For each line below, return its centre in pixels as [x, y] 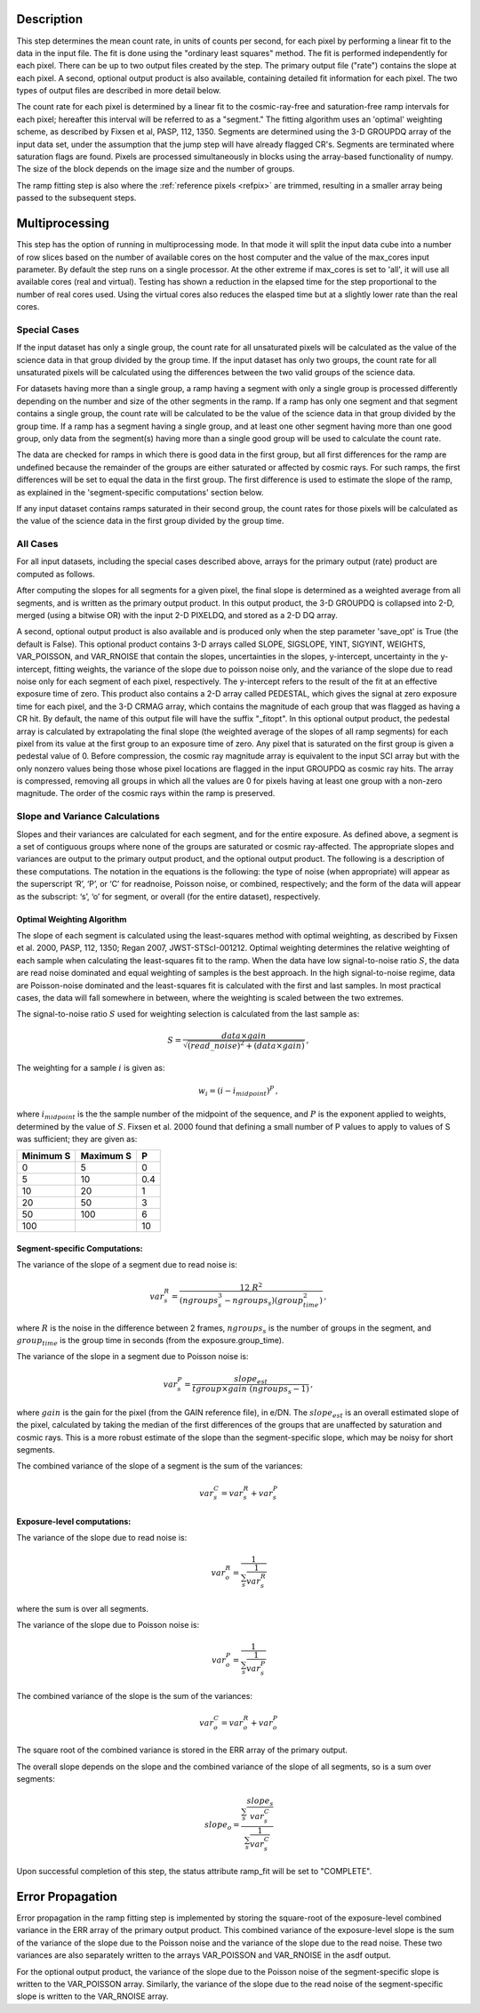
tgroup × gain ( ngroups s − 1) [251, 1390]
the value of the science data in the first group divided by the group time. [150, 521]
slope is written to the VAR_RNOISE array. [92, 1996]
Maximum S [106, 1156]
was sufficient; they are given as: [77, 1139]
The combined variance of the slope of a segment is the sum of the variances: [160, 1466]
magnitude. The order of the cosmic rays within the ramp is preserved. [146, 793]
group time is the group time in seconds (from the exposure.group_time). [150, 1341]
